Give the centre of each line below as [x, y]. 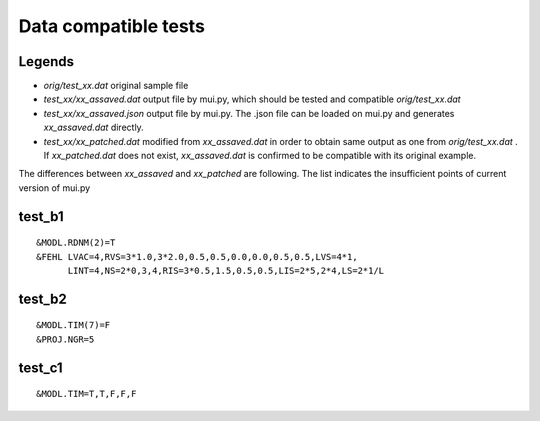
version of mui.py [54, 187]
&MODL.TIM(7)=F [73, 325]
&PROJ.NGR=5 [65, 339]
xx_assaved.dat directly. [93, 127]
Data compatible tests [111, 26]
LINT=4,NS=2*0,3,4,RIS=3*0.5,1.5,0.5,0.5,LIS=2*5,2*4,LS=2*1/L [226, 270]
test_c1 [41, 367]
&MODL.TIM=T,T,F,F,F [86, 394]
